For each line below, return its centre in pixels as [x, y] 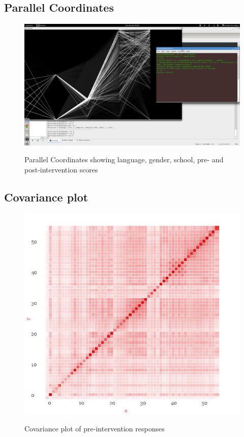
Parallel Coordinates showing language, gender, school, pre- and [124, 159]
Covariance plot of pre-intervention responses [95, 428]
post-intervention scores [61, 169]
